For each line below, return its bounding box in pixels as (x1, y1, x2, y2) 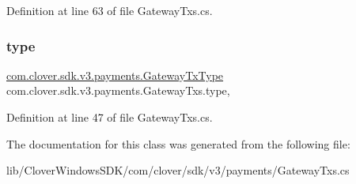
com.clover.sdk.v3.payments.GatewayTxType (6, 66, 224, 83)
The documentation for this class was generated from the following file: (6, 135, 350, 152)
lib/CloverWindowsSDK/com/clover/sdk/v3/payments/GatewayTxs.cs (6, 162, 350, 178)
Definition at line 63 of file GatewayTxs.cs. (6, 2, 213, 18)
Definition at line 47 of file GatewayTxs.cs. (6, 109, 213, 125)
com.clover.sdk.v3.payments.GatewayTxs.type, (6, 82, 230, 99)
